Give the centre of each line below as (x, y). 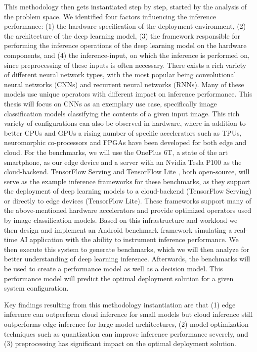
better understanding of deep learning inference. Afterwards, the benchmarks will (127, 259)
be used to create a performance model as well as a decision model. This (113, 269)
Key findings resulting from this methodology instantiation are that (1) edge (120, 304)
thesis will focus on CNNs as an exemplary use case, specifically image (110, 103)
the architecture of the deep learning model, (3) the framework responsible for (122, 35)
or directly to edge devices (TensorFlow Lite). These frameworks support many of (128, 200)
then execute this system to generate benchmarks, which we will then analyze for (127, 249)
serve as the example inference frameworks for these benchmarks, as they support (127, 181)
